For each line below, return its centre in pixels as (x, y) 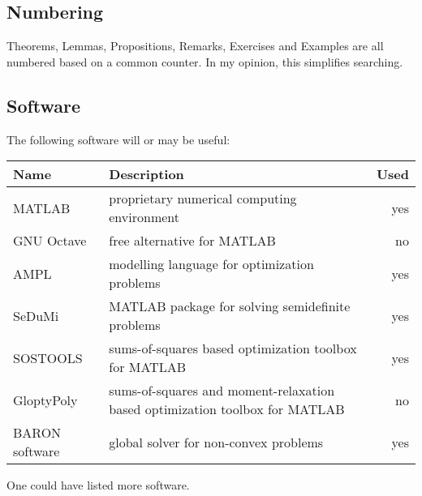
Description (146, 174)
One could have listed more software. (98, 485)
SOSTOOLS (48, 357)
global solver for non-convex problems (216, 442)
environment (144, 217)
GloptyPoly (45, 400)
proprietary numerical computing (203, 199)
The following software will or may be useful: (118, 139)
